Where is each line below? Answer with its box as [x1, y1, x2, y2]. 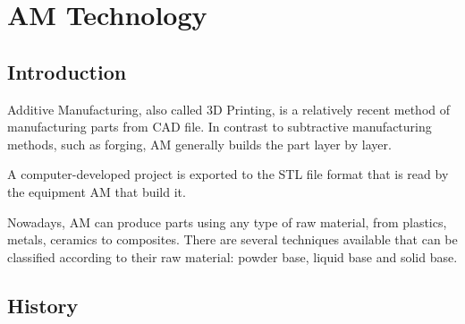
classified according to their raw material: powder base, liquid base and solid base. [7, 247, 458, 266]
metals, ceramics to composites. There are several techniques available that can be [7, 230, 458, 249]
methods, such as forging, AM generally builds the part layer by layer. [7, 134, 392, 153]
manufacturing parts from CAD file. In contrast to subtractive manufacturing [7, 117, 432, 136]
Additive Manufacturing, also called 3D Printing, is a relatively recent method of [7, 99, 451, 118]
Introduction [7, 57, 127, 85]
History [7, 291, 79, 319]
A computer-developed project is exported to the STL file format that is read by [7, 165, 449, 183]
